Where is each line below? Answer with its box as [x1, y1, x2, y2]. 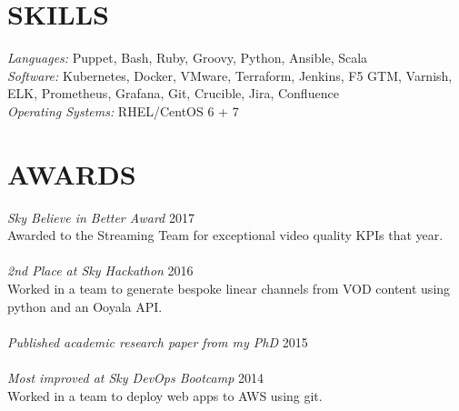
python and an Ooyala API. [7, 296, 163, 316]
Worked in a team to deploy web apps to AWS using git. [7, 386, 323, 405]
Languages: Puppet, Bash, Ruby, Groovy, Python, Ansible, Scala [7, 48, 368, 67]
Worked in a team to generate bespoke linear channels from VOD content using [7, 279, 451, 297]
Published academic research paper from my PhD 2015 [7, 332, 308, 351]
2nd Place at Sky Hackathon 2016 [7, 261, 194, 280]
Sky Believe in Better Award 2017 [7, 207, 195, 226]
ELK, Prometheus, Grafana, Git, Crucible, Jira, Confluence [7, 84, 339, 103]
